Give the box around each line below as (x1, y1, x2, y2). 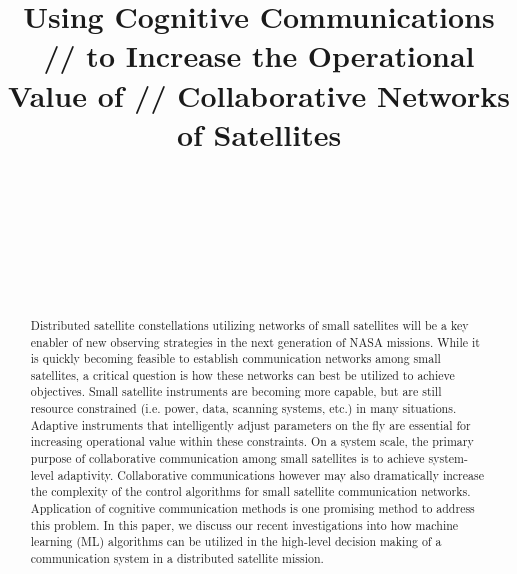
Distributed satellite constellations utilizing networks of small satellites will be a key (30, 316, 469, 333)
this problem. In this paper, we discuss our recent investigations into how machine (30, 516, 459, 533)
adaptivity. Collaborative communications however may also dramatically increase (57, 466, 484, 483)
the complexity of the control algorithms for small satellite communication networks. (30, 483, 471, 500)
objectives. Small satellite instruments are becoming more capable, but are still (30, 383, 442, 400)
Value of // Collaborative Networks (8, 74, 510, 115)
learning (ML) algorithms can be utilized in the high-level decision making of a (30, 533, 442, 550)
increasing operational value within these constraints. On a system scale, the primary (30, 433, 474, 450)
